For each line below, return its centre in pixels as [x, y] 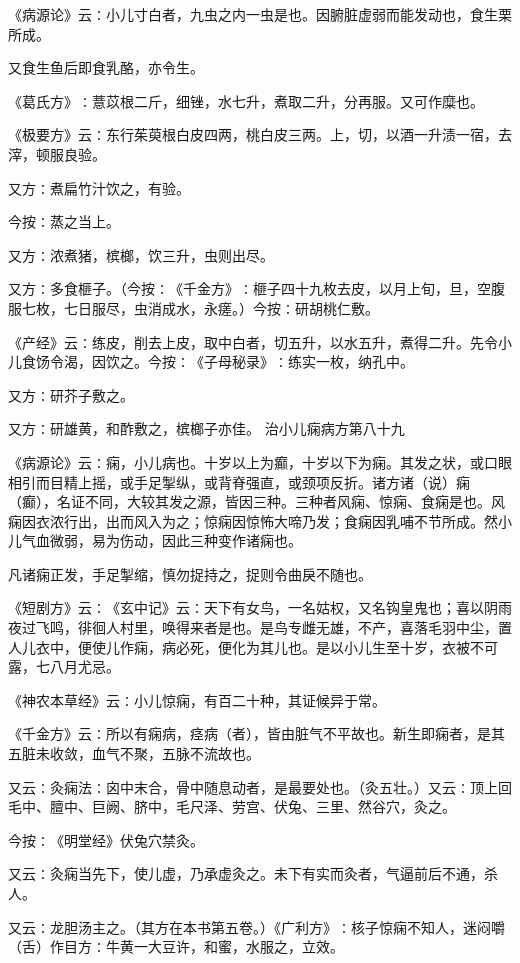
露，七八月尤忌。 [64, 666]
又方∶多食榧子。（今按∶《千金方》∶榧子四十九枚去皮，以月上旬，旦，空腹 [256, 288]
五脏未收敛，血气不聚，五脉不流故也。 [134, 753]
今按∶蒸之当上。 [64, 221]
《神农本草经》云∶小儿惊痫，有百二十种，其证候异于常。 [197, 699]
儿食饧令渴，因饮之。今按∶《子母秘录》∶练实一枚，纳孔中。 [211, 361]
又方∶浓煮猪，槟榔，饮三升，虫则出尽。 [141, 254]
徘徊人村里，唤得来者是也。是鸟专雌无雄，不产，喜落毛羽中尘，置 [294, 627]
